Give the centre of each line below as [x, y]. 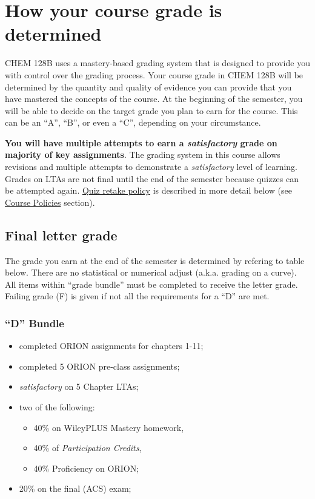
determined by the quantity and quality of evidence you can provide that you [148, 87]
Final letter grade [61, 235]
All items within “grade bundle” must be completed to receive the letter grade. [151, 284]
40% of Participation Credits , [88, 448]
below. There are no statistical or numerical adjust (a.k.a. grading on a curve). [151, 272]
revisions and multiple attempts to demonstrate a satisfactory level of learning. [151, 167]
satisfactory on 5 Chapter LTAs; [79, 386]
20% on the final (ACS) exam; [75, 488]
